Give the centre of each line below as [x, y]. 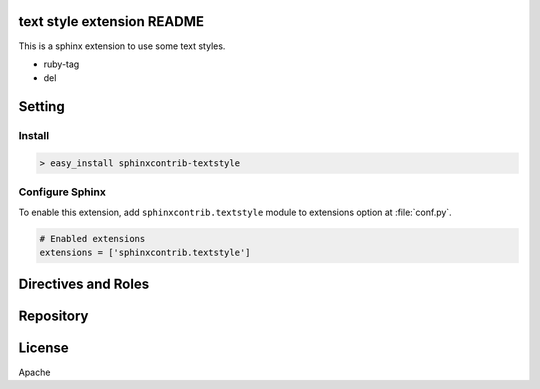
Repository [53, 316]
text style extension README [111, 21]
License [43, 348]
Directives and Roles [84, 284]
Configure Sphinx [62, 192]
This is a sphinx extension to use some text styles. [122, 46]
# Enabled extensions [92, 238]
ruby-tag [61, 64]
